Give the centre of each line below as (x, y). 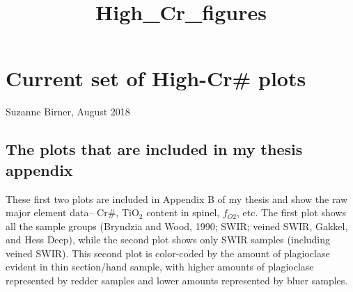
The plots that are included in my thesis (154, 149)
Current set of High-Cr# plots (156, 78)
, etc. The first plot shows (291, 212)
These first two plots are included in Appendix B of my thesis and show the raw (177, 198)
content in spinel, (183, 212)
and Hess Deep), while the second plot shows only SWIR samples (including (168, 240)
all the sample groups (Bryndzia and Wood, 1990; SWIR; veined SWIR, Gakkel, (177, 226)
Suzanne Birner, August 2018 (68, 112)
